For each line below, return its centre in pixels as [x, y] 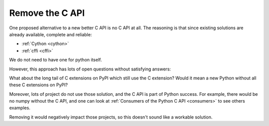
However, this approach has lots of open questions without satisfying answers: [90, 69]
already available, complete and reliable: [51, 34]
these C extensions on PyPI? [39, 85]
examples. [20, 108]
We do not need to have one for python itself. [56, 60]
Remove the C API [47, 13]
